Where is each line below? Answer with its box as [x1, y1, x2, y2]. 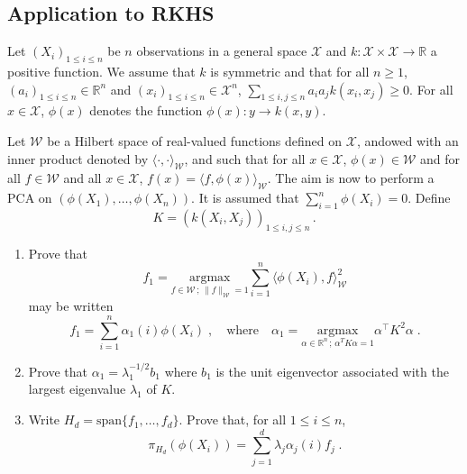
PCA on [7, 188, 52, 207]
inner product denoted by [7, 149, 149, 168]
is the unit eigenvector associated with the [215, 361, 449, 380]
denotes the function [89, 101, 203, 120]
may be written [28, 296, 114, 315]
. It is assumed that [191, 188, 299, 207]
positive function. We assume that [7, 62, 196, 80]
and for [419, 149, 460, 168]
